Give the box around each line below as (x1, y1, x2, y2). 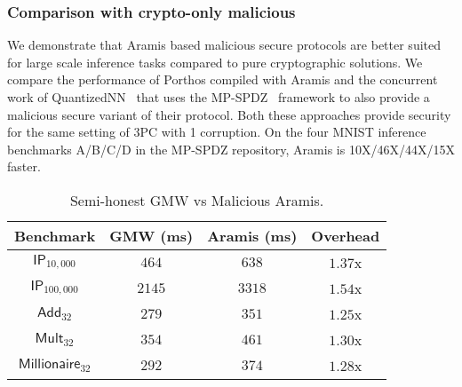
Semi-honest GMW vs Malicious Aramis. (69, 189, 324, 210)
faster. (7, 157, 41, 176)
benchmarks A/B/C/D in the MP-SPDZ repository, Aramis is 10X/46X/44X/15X (7, 139, 455, 158)
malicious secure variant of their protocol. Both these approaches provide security (7, 105, 451, 123)
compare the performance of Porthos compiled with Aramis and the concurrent (7, 70, 438, 89)
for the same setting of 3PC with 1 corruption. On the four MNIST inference (7, 122, 426, 141)
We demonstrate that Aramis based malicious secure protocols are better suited (7, 36, 442, 54)
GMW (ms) (109, 225, 194, 246)
